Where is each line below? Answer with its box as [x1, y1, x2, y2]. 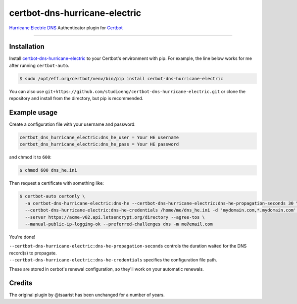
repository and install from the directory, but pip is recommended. [9, 96, 144, 101]
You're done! [9, 234, 36, 240]
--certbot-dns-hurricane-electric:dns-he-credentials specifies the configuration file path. [9, 257, 217, 263]
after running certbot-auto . [9, 62, 69, 68]
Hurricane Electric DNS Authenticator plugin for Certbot [9, 25, 123, 31]
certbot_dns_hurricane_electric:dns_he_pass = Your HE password [19, 142, 179, 147]
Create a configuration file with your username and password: [9, 121, 136, 127]
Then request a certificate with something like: [9, 180, 104, 186]
